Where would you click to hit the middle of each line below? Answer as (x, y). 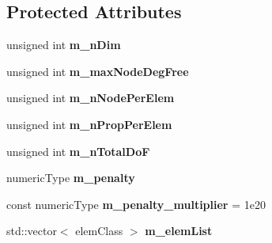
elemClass (99, 231)
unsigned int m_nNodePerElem (91, 98)
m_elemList (179, 231)
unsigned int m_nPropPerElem (89, 124)
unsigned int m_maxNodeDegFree (98, 71)
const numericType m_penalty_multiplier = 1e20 (136, 204)
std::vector (32, 231)
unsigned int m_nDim (64, 45)
